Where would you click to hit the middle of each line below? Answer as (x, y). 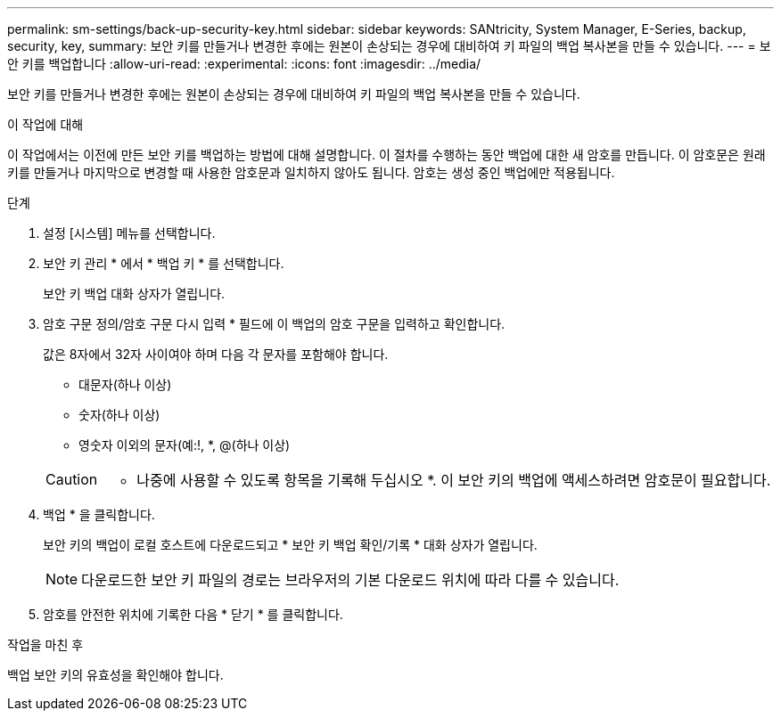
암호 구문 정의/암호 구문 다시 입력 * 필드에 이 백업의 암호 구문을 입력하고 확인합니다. (274, 324)
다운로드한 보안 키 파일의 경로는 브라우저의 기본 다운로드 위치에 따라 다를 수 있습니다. (350, 580)
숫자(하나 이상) (119, 415)
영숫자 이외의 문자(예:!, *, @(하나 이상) (185, 445)
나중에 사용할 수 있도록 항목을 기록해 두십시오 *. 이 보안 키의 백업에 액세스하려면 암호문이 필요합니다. (454, 480)
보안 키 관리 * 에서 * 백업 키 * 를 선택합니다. (164, 263)
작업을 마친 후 (45, 645)
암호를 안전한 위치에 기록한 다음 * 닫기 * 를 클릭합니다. (193, 614)
